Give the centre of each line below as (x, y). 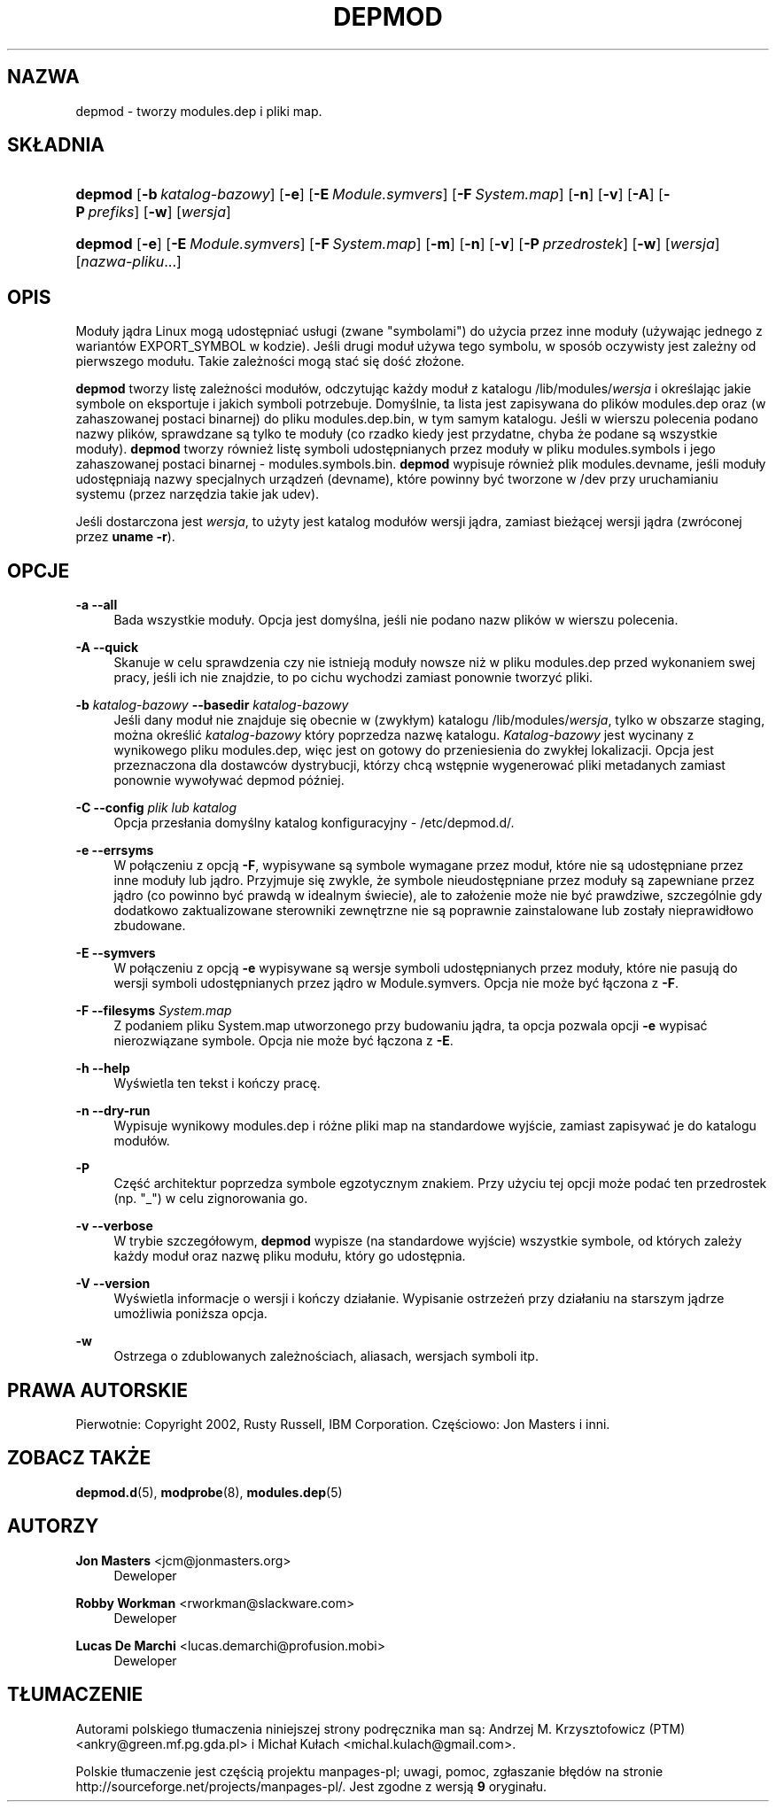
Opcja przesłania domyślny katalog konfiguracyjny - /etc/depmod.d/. (314, 823)
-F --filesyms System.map (154, 1011)
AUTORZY (53, 1526)
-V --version (113, 1284)
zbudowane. (150, 926)
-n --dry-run (113, 1111)
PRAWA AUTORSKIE (97, 1390)
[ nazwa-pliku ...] (128, 262)
